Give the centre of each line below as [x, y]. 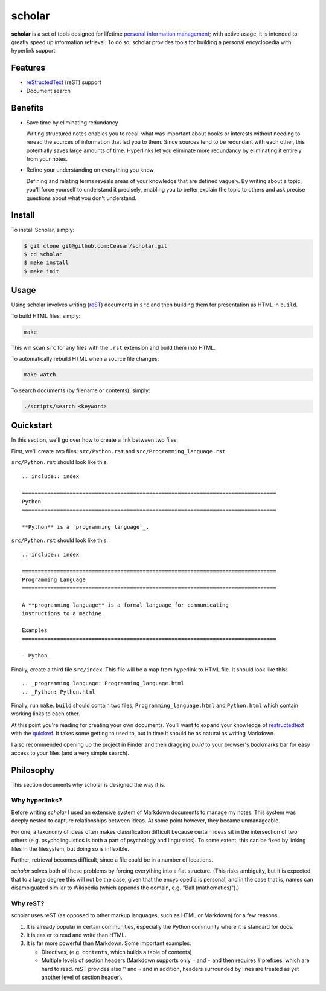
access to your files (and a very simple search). [70, 753]
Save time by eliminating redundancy [72, 122]
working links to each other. [46, 714]
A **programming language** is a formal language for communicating [125, 605]
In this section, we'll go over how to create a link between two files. [94, 440]
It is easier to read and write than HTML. [76, 935]
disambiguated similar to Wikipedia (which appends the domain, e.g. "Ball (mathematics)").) [125, 888]
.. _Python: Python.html [59, 692]
